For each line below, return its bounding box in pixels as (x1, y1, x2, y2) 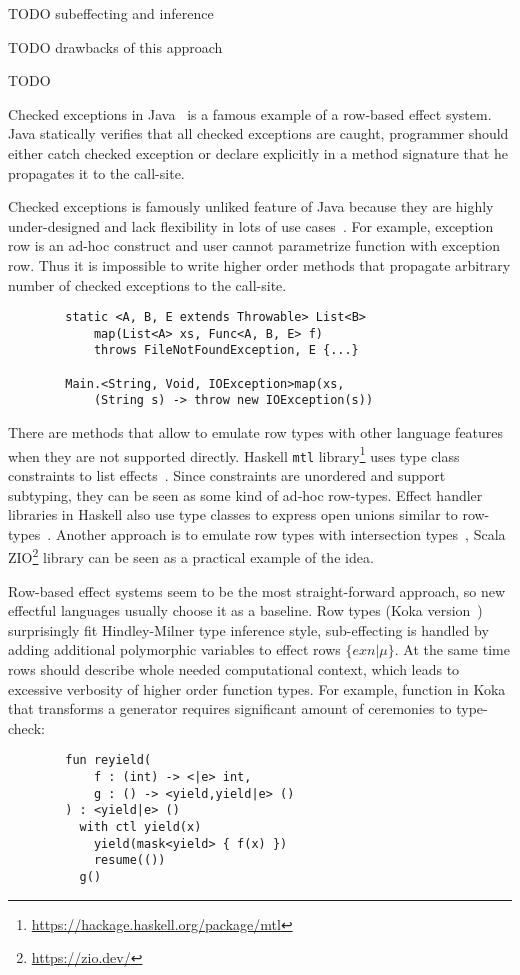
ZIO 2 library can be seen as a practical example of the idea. (8, 544, 374, 567)
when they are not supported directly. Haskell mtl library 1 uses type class (8, 442, 460, 466)
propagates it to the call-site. (8, 162, 185, 183)
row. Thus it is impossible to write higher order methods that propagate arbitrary (8, 254, 511, 275)
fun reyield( (65, 753, 152, 768)
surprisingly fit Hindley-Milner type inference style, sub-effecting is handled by (8, 619, 489, 640)
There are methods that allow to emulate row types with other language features (8, 422, 504, 443)
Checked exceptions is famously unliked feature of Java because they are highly (8, 196, 494, 217)
